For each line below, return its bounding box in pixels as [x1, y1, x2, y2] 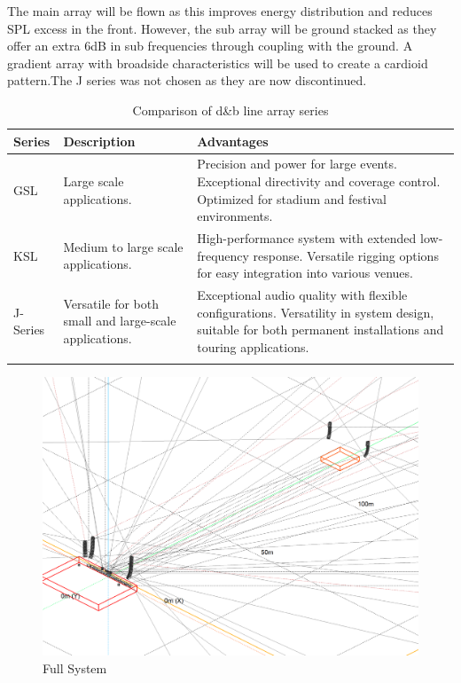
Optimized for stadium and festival [197, 189, 387, 208]
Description [63, 131, 136, 150]
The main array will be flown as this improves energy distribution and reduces [7, 2, 433, 20]
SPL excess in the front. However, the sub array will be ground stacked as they [7, 19, 437, 37]
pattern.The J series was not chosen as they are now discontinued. [7, 71, 367, 90]
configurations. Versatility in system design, [197, 302, 434, 321]
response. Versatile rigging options [253, 246, 439, 264]
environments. [197, 207, 273, 225]
